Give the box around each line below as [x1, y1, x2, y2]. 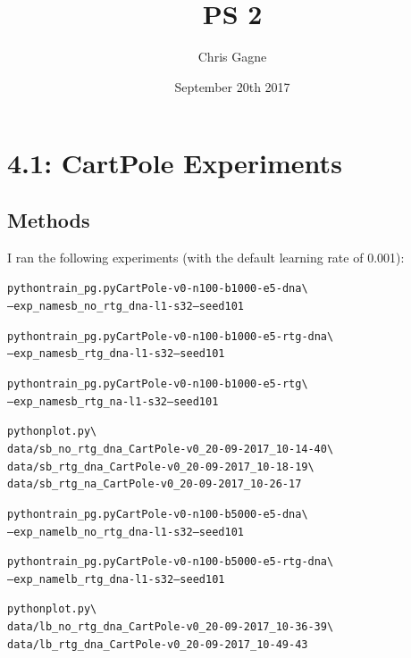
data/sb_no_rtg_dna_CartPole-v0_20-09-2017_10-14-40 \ [7, 442, 334, 455]
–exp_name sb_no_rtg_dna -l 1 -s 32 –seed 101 [7, 299, 244, 312]
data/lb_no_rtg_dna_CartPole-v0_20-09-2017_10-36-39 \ [7, 621, 334, 634]
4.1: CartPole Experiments [7, 145, 342, 181]
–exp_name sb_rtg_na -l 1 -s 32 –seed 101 [7, 395, 219, 408]
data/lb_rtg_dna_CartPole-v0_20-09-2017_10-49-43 [7, 637, 308, 651]
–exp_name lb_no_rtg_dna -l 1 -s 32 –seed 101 [7, 525, 244, 538]
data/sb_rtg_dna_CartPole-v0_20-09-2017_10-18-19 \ [7, 460, 315, 473]
